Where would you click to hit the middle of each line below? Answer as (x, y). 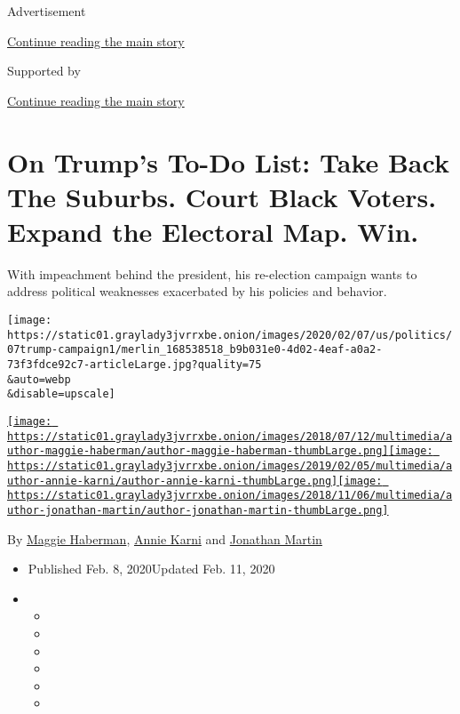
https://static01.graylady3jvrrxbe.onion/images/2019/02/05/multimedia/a (230, 465)
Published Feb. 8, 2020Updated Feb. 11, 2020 (151, 569)
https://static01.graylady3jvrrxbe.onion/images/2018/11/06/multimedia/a (230, 496)
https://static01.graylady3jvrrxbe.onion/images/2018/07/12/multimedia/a (230, 436)
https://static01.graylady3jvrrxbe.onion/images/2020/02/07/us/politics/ (230, 335)
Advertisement (47, 11)
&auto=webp (39, 379)
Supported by (44, 71)
